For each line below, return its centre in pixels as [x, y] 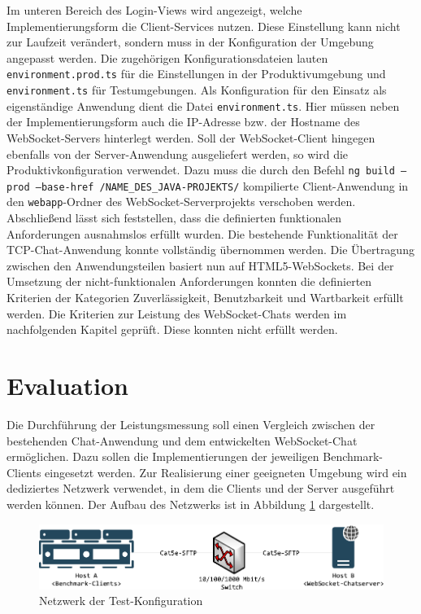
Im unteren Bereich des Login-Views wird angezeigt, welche [154, 10]
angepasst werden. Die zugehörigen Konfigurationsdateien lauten [167, 57]
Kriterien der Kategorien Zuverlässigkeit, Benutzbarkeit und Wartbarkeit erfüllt [205, 298]
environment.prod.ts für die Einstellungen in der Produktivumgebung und [196, 74]
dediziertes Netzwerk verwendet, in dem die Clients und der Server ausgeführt [201, 488]
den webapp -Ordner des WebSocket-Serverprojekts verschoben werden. [181, 202]
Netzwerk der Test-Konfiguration [121, 601]
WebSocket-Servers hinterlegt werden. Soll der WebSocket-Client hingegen [191, 137]
